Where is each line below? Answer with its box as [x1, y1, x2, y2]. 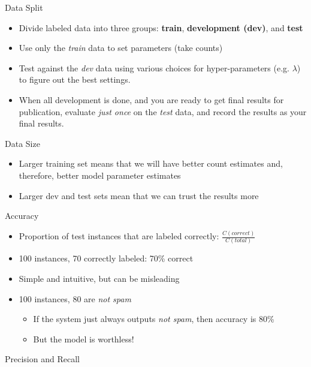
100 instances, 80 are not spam [19, 292, 131, 305]
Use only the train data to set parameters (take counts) [19, 41, 223, 54]
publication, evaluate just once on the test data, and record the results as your [19, 105, 307, 118]
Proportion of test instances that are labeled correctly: [19, 230, 219, 242]
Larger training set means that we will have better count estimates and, [19, 157, 283, 170]
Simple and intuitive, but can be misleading [19, 272, 180, 284]
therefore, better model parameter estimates [19, 169, 181, 181]
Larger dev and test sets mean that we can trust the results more [19, 189, 259, 201]
